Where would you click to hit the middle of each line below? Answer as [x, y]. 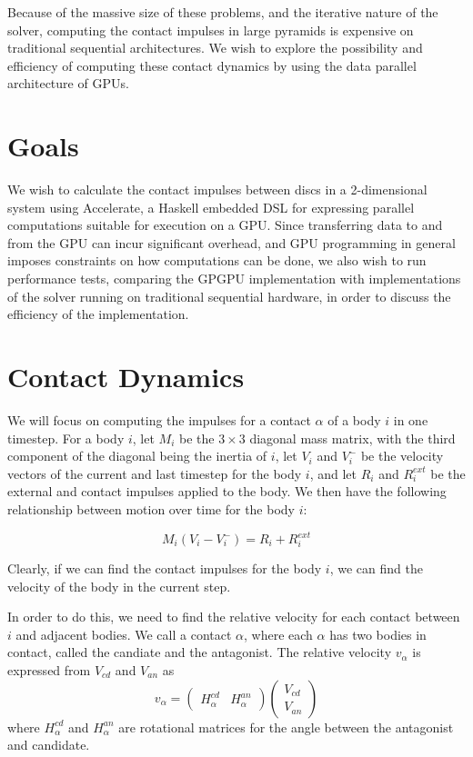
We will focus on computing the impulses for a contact [159, 419]
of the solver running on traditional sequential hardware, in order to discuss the [229, 296]
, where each [278, 634]
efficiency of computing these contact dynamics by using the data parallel [212, 65]
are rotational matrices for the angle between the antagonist [286, 727]
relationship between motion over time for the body [151, 508]
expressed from [49, 670]
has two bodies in [378, 634]
